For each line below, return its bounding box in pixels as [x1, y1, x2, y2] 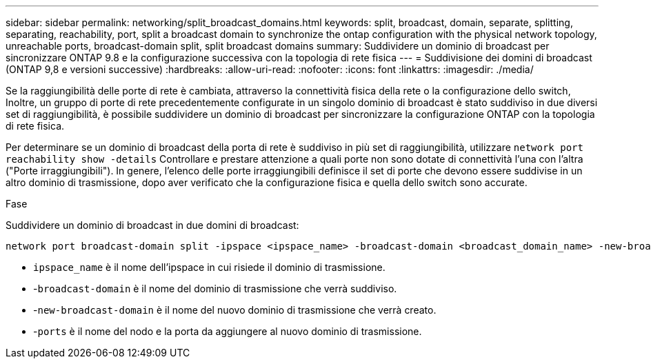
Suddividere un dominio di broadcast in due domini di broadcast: [6, 219, 299, 231]
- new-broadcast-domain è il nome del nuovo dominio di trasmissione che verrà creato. [33, 304, 437, 316]
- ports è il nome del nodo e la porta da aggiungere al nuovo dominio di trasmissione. [33, 325, 422, 337]
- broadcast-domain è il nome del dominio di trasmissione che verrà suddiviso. [33, 283, 397, 294]
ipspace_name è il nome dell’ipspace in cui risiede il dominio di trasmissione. [33, 261, 385, 273]
